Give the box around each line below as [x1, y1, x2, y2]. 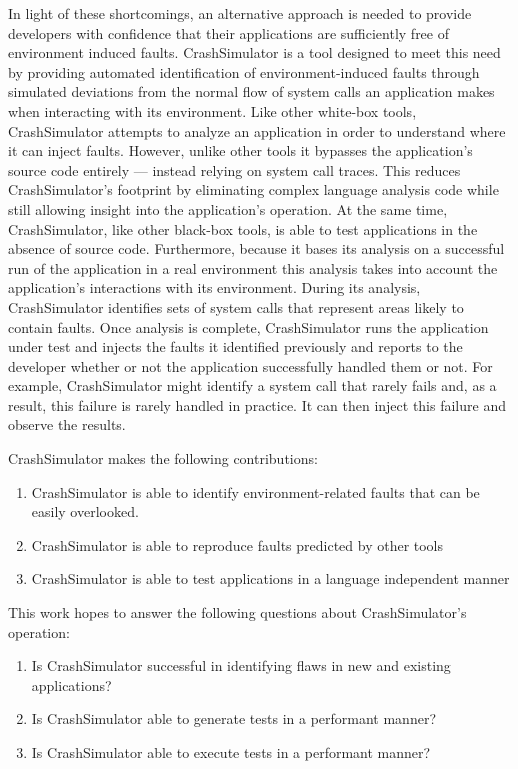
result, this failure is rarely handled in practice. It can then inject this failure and [8, 394, 506, 415]
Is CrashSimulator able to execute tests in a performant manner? [31, 742, 431, 762]
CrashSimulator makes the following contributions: [8, 448, 318, 469]
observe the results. [8, 414, 126, 435]
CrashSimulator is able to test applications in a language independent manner [31, 568, 510, 589]
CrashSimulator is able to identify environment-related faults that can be [31, 481, 480, 502]
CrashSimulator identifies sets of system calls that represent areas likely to [8, 296, 464, 317]
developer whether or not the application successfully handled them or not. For [8, 355, 493, 376]
